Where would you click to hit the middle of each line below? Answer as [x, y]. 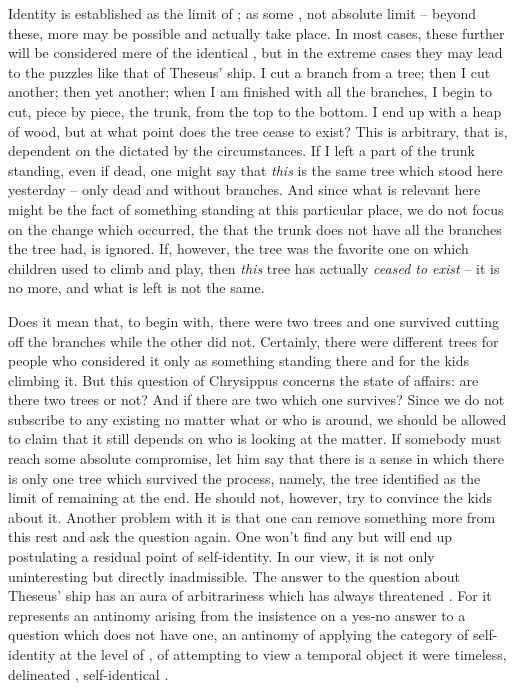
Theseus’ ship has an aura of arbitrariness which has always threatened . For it [250, 595]
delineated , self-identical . [88, 673]
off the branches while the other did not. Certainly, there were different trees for [253, 340]
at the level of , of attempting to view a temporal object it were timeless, [283, 654]
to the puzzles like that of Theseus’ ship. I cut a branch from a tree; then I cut [249, 71]
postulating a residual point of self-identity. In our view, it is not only [221, 556]
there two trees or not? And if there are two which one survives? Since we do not [256, 399]
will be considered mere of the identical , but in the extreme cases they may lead [255, 52]
